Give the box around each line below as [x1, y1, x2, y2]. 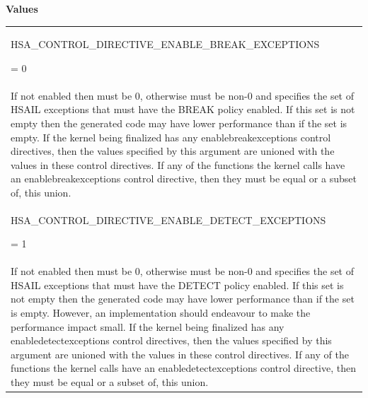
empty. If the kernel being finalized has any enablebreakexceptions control [11, 129, 331, 144]
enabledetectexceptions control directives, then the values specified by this [11, 333, 332, 348]
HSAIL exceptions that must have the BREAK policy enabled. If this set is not [11, 102, 355, 117]
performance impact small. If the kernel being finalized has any [11, 319, 284, 334]
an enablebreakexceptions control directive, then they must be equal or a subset [11, 171, 357, 186]
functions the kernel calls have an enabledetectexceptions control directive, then [11, 361, 356, 375]
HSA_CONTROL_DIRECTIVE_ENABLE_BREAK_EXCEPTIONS [11, 37, 320, 52]
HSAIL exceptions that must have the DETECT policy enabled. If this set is [11, 277, 344, 292]
